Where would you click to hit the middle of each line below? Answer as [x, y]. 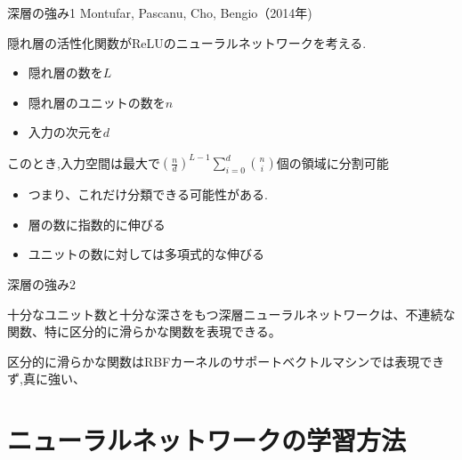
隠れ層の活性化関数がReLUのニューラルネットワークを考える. [187, 42]
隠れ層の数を [65, 73]
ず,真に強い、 [46, 379]
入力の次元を [65, 132]
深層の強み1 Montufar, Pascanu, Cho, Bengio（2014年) [160, 12]
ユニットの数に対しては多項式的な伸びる [146, 254]
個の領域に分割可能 [332, 162]
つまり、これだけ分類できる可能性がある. [148, 194]
